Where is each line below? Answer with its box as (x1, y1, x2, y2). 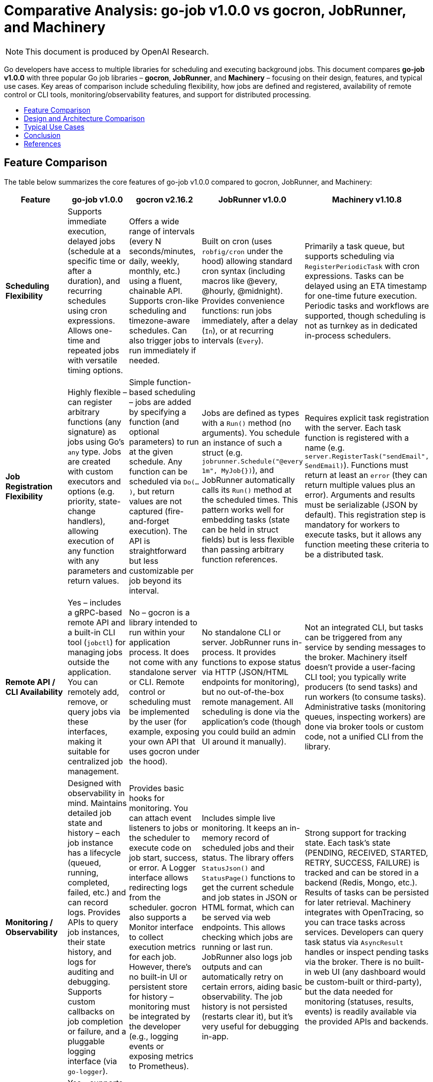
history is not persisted (202, 1001, 287, 1012)
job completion (67, 1016, 124, 1026)
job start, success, (129, 852, 198, 863)
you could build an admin (202, 726, 296, 737)
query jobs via (67, 706, 121, 717)
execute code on (129, 842, 191, 853)
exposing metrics (129, 1051, 193, 1061)
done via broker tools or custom (305, 721, 424, 732)
